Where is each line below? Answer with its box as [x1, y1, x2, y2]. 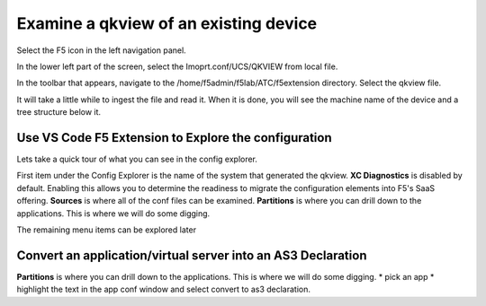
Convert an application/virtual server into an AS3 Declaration [16, 248, 367, 263]
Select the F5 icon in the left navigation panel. [16, 45, 186, 56]
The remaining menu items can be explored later [16, 224, 197, 235]
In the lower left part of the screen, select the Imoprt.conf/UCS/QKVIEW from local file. [16, 61, 338, 72]
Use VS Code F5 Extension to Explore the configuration [16, 130, 332, 145]
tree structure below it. [16, 107, 102, 118]
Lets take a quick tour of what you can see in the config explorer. [16, 153, 258, 165]
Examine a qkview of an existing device [16, 13, 318, 33]
